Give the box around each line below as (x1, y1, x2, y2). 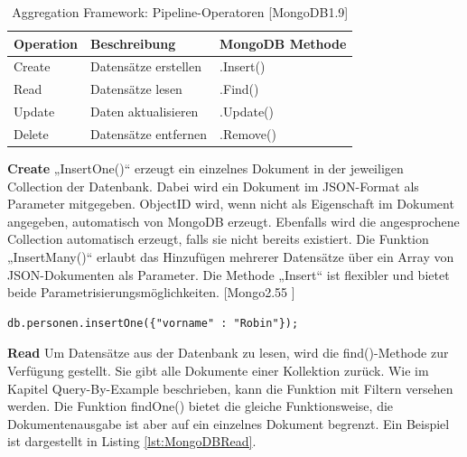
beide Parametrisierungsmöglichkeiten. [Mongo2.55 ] (7, 283, 295, 302)
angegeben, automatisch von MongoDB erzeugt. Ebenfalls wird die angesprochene (7, 211, 460, 230)
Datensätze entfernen (90, 124, 208, 143)
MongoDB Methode (219, 33, 347, 52)
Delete (14, 124, 49, 143)
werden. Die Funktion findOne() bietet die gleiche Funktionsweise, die (7, 396, 394, 415)
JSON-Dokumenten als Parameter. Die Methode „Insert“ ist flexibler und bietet (7, 265, 450, 284)
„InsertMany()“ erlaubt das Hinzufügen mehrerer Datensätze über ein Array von (7, 247, 454, 266)
